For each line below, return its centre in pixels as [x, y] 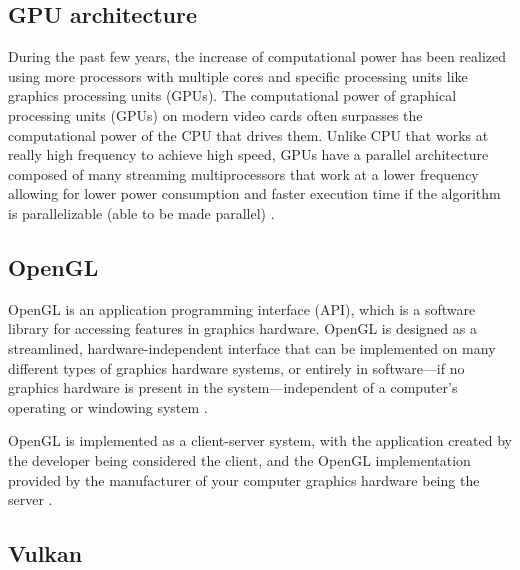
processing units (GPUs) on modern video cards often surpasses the [215, 114]
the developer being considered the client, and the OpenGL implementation [239, 459]
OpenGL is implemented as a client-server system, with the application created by [260, 440]
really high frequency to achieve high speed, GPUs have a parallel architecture [248, 154]
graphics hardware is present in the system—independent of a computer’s [233, 387]
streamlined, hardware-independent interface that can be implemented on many [252, 347]
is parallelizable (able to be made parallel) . [141, 212]
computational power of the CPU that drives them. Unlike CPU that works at [248, 134]
